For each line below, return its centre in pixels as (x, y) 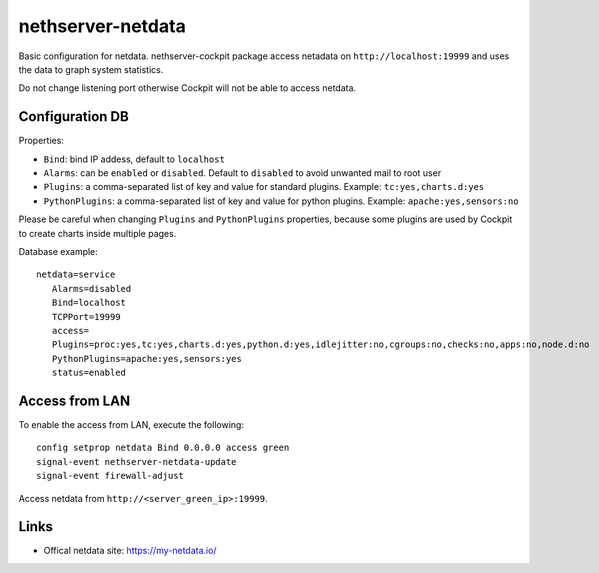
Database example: (58, 251)
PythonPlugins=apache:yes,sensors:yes (146, 358)
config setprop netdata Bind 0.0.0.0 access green (163, 448)
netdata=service (76, 274)
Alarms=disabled (91, 288)
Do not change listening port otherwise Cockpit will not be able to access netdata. (187, 88)
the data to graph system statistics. (91, 69)
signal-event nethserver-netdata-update (136, 461)
